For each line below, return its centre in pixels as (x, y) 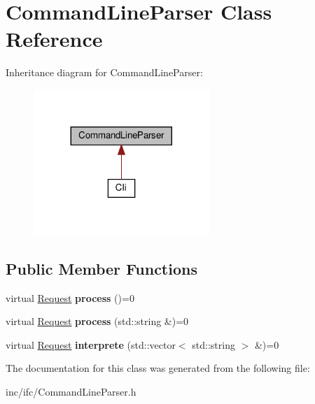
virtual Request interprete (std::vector (91, 344)
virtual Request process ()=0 (70, 297)
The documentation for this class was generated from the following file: (158, 368)
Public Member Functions (101, 268)
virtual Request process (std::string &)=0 (97, 321)
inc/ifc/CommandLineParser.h (71, 391)
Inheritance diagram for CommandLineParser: (104, 72)
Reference (54, 39)
